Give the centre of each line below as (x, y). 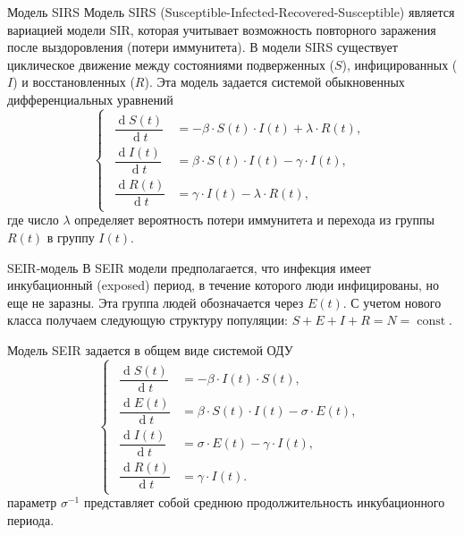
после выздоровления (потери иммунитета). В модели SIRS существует (202, 47)
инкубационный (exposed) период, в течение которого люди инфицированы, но (223, 285)
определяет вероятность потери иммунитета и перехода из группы (254, 220)
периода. (31, 520)
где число (33, 220)
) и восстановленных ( (74, 82)
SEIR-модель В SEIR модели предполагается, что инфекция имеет (189, 267)
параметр (32, 502)
